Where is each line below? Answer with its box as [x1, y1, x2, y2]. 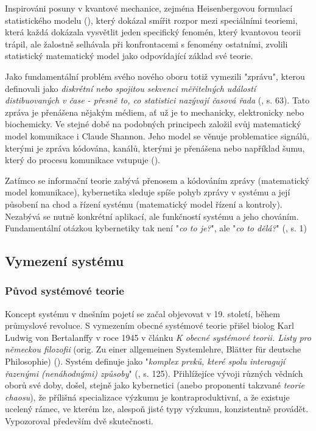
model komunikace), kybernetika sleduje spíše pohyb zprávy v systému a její [5, 186, 290, 198]
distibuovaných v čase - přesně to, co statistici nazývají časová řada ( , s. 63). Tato [5, 94, 310, 107]
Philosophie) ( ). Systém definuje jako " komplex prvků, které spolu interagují [5, 355, 286, 368]
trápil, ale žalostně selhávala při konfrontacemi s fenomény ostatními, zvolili [5, 37, 288, 50]
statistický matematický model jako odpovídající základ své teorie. [5, 49, 253, 62]
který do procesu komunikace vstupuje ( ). [5, 153, 160, 166]
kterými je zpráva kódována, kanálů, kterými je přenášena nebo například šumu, [5, 141, 305, 154]
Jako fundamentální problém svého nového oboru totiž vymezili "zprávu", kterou [5, 69, 305, 82]
